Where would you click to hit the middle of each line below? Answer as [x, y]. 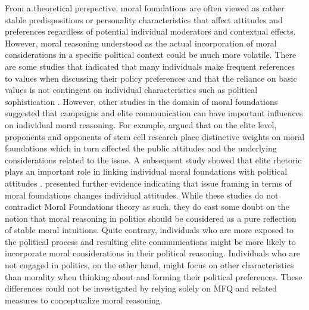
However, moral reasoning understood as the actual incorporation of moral [141, 43]
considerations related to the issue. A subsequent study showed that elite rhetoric [153, 159]
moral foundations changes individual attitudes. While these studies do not [142, 195]
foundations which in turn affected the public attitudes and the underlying [141, 148]
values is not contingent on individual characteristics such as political [131, 90]
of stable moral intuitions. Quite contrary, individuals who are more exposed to [149, 230]
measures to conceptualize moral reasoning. [84, 300]
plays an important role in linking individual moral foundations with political [146, 171]
